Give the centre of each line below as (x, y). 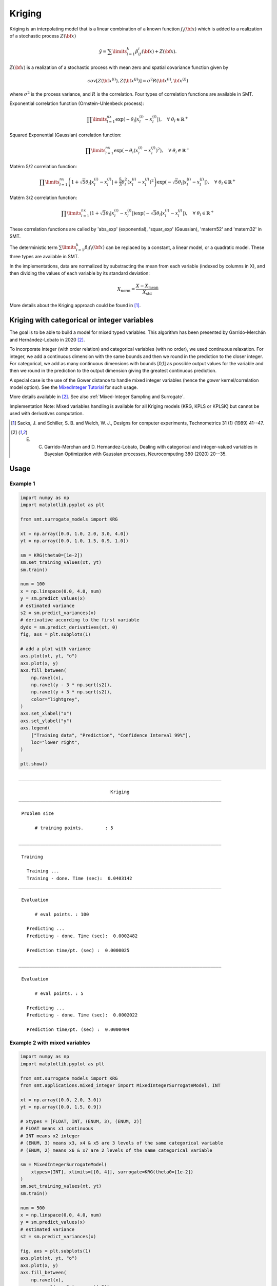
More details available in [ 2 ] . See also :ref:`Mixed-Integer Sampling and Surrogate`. (97, 397)
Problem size (37, 814)
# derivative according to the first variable (80, 620)
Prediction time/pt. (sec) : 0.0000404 (78, 1029)
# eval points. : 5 (59, 993)
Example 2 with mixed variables (50, 1043)
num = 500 (33, 1208)
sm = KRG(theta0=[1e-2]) (52, 555)
